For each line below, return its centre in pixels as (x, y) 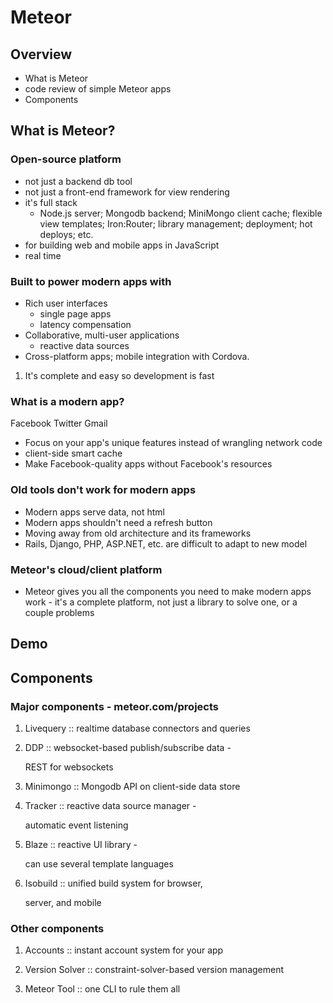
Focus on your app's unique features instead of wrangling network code (173, 443)
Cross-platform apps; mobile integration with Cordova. (137, 356)
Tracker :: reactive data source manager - (110, 805)
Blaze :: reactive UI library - (81, 844)
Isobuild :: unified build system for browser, (113, 883)
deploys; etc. (66, 234)
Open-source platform (66, 159)
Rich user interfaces (66, 303)
